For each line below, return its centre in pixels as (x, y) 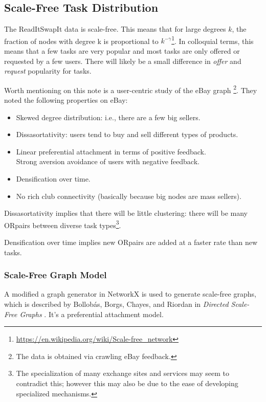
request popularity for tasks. (48, 71)
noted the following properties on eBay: (66, 100)
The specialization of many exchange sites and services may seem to (123, 373)
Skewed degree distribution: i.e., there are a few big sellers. (108, 117)
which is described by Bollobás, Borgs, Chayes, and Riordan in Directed (116, 304)
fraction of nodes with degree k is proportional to (81, 41)
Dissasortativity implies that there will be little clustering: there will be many (126, 213)
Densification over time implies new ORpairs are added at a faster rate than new (131, 242)
